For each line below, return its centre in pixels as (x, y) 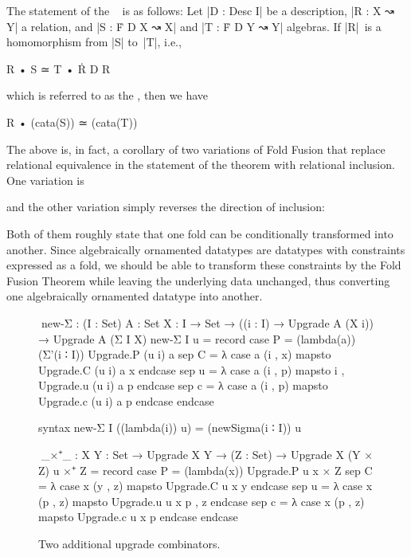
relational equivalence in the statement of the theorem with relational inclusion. (201, 165)
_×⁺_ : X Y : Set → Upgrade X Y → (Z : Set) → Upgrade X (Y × (206, 455)
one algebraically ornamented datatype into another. (135, 296)
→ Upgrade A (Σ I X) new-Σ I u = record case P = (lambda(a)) (197, 338)
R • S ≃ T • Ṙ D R (59, 68)
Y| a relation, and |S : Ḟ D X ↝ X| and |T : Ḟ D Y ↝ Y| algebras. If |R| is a (194, 26)
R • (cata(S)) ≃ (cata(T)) (72, 122)
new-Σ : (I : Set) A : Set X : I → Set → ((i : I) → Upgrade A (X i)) (206, 322)
